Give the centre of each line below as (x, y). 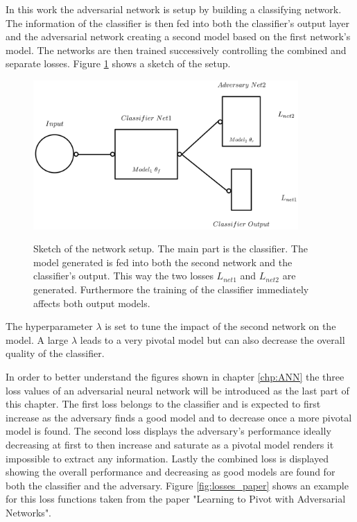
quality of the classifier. (55, 353)
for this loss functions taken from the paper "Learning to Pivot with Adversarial (176, 499)
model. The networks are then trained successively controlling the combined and (176, 50)
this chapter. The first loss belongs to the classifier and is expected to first (163, 404)
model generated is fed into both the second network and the (163, 262)
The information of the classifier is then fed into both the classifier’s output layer (178, 23)
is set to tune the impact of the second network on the (220, 326)
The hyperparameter (49, 326)
